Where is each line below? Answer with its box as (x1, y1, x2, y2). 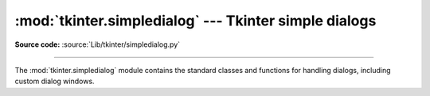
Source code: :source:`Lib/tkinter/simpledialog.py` (14, 40, 181, 49)
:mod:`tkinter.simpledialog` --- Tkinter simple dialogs (14, 12, 377, 29)
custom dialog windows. (14, 76, 95, 86)
